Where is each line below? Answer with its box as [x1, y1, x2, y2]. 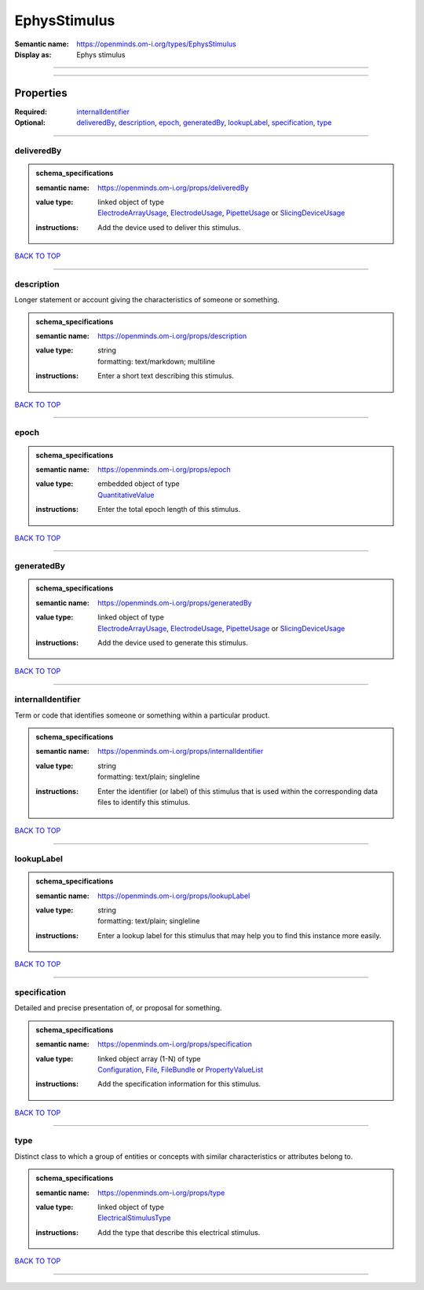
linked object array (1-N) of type [97, 1054, 202, 1063]
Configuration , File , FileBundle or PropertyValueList [97, 1065, 264, 1074]
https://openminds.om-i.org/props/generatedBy [97, 597, 252, 608]
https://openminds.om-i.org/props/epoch [97, 464, 231, 474]
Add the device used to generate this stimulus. [97, 638, 249, 648]
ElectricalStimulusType [97, 1213, 172, 1222]
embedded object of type [97, 479, 180, 488]
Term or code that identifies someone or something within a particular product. [14, 711, 270, 720]
